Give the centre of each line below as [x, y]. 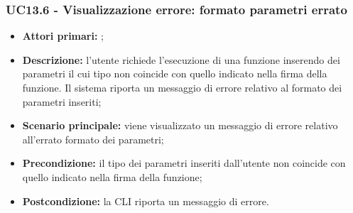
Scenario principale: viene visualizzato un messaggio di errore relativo [180, 125]
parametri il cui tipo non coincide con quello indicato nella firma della [175, 73]
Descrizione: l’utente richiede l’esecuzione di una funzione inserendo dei [181, 59]
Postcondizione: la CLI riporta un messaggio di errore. [146, 201]
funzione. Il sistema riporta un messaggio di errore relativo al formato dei [182, 87]
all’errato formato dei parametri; [93, 139]
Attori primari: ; [63, 36]
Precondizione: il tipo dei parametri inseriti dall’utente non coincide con [184, 163]
